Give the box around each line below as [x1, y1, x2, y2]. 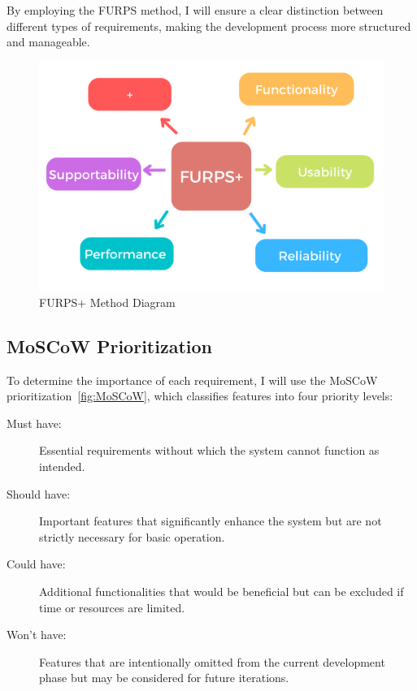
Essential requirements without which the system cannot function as [39, 442, 380, 459]
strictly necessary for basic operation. [39, 528, 225, 545]
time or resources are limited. [39, 598, 185, 615]
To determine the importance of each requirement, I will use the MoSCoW [7, 371, 378, 388]
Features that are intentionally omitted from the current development [39, 653, 385, 670]
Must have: [7, 414, 62, 431]
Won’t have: [7, 626, 67, 643]
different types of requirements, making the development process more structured [7, 17, 411, 34]
